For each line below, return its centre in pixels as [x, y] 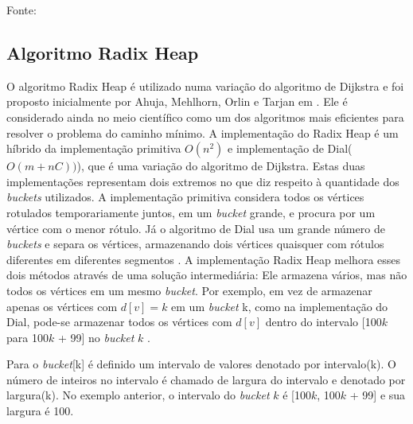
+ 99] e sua [378, 395]
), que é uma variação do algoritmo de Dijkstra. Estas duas [221, 166]
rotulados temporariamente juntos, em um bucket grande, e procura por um [191, 212]
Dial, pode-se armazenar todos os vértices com [119, 322]
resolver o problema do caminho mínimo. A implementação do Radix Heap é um [203, 132]
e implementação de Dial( [290, 148]
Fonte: [21, 10]
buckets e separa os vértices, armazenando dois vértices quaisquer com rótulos [195, 244]
